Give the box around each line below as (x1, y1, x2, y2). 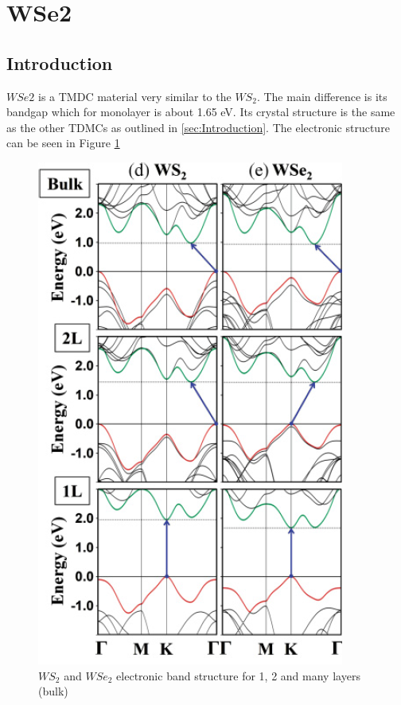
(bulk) (38, 683, 68, 699)
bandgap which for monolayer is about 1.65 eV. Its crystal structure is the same (6, 103, 395, 120)
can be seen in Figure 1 (6, 134, 120, 151)
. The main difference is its (256, 88, 387, 104)
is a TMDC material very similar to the (38, 88, 232, 104)
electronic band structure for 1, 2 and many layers (116, 667, 360, 684)
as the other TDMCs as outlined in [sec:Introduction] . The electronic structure (6, 119, 390, 135)
